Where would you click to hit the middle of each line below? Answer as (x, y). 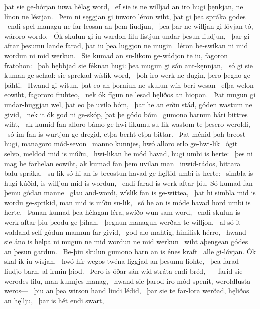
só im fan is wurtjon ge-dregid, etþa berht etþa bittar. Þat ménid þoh (116, 134)
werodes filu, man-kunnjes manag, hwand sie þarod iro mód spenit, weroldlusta (127, 281)
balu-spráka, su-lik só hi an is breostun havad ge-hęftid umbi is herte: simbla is (129, 173)
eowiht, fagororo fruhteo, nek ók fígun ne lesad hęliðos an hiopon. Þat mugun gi (130, 95)
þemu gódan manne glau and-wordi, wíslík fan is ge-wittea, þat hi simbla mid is (130, 193)
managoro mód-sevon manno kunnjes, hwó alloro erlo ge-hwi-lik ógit (129, 144)
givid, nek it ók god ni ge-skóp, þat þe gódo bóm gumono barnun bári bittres (126, 114)
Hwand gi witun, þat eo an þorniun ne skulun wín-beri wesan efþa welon (141, 85)
